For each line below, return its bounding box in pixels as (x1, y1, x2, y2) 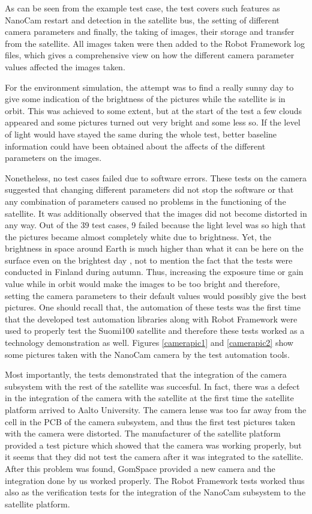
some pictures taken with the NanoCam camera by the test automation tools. (5, 348, 290, 360)
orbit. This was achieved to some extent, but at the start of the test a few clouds (5, 104, 302, 116)
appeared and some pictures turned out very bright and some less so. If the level (5, 116, 301, 128)
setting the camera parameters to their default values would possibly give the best (5, 289, 307, 301)
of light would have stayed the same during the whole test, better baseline (5, 127, 277, 140)
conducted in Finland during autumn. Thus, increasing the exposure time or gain (5, 265, 304, 278)
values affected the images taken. (5, 60, 125, 73)
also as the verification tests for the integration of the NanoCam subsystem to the (5, 486, 306, 498)
